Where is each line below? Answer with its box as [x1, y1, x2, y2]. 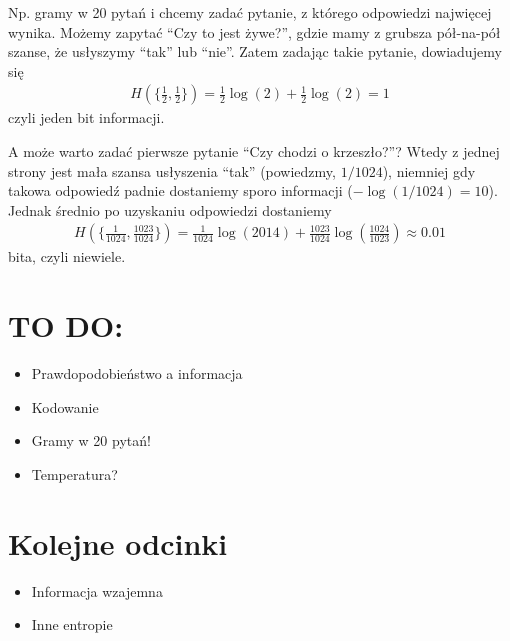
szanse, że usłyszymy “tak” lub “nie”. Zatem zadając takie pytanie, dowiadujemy [8, 41, 502, 62]
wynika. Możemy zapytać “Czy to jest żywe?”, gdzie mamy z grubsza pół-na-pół [8, 21, 501, 42]
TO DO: [8, 305, 124, 346]
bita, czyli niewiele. [8, 246, 126, 267]
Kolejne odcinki [8, 522, 228, 563]
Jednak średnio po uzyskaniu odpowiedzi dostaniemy [8, 199, 332, 220]
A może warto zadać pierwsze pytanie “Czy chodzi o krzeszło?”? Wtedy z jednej [8, 141, 500, 161]
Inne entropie [31, 614, 113, 635]
